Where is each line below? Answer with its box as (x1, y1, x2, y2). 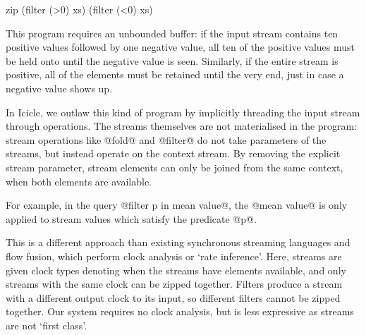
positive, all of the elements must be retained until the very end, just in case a (6, 67, 344, 82)
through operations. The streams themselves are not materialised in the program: (6, 118, 358, 133)
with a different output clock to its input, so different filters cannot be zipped (6, 290, 341, 305)
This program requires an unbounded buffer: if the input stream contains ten (6, 25, 338, 40)
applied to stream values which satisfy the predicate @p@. (6, 211, 257, 226)
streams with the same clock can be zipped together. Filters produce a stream (6, 276, 343, 291)
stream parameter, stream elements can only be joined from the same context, (6, 159, 343, 174)
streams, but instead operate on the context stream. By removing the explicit (6, 146, 341, 161)
